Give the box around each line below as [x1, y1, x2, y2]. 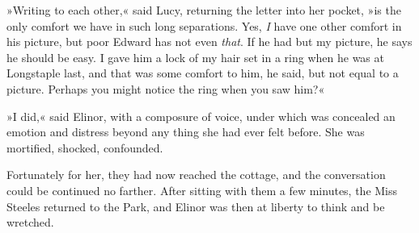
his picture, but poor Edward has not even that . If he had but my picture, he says [6, 33, 413, 50]
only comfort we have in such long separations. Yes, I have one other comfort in [6, 17, 402, 34]
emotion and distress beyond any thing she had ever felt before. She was [6, 123, 365, 140]
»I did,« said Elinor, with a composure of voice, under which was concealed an [6, 107, 396, 124]
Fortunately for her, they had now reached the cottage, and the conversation [6, 166, 386, 183]
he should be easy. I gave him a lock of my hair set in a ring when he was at [6, 48, 384, 65]
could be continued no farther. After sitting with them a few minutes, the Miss [6, 181, 398, 198]
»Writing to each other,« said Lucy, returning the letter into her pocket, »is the [6, 2, 401, 18]
